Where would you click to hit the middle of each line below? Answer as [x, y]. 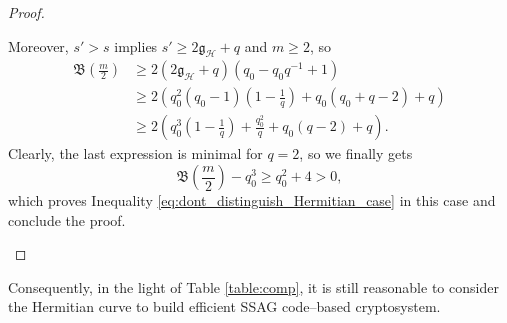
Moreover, [38, 45]
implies [136, 45]
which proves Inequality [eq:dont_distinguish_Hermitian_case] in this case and [252, 200]
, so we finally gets [356, 153]
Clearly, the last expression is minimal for [135, 153]
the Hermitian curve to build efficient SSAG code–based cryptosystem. [224, 306]
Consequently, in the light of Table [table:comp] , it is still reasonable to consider [253, 286]
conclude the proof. [67, 219]
